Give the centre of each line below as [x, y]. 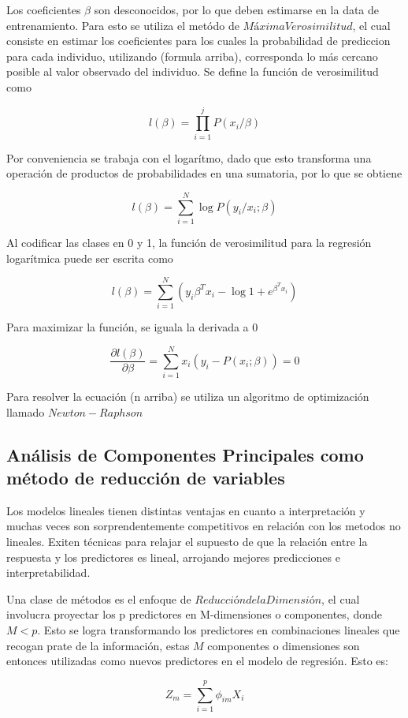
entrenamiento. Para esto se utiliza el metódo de [123, 25]
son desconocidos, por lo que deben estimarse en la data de [237, 9]
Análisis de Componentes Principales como [185, 454]
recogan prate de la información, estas [98, 645]
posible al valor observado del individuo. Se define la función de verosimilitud [193, 71]
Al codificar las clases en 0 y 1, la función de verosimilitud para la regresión [189, 242]
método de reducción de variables [146, 477]
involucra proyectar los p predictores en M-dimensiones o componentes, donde [194, 614]
